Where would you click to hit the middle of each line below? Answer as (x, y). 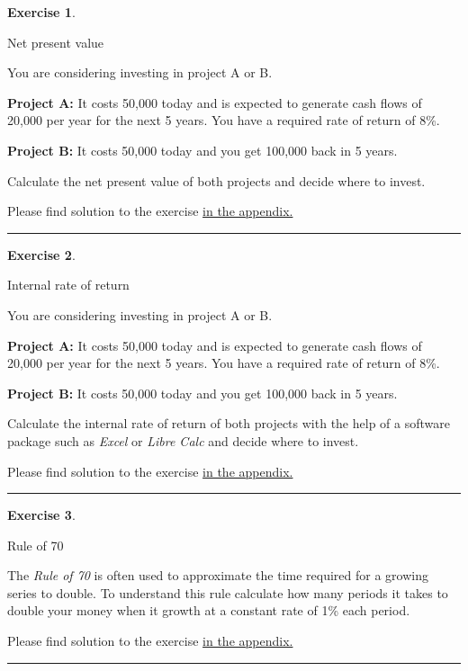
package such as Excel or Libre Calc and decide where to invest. (183, 440)
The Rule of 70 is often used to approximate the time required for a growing (218, 575)
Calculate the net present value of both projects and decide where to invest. (216, 180)
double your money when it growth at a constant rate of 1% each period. (209, 610)
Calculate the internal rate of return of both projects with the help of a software (229, 423)
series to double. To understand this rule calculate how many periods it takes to (228, 592)
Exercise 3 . (41, 515)
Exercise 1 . (41, 12)
